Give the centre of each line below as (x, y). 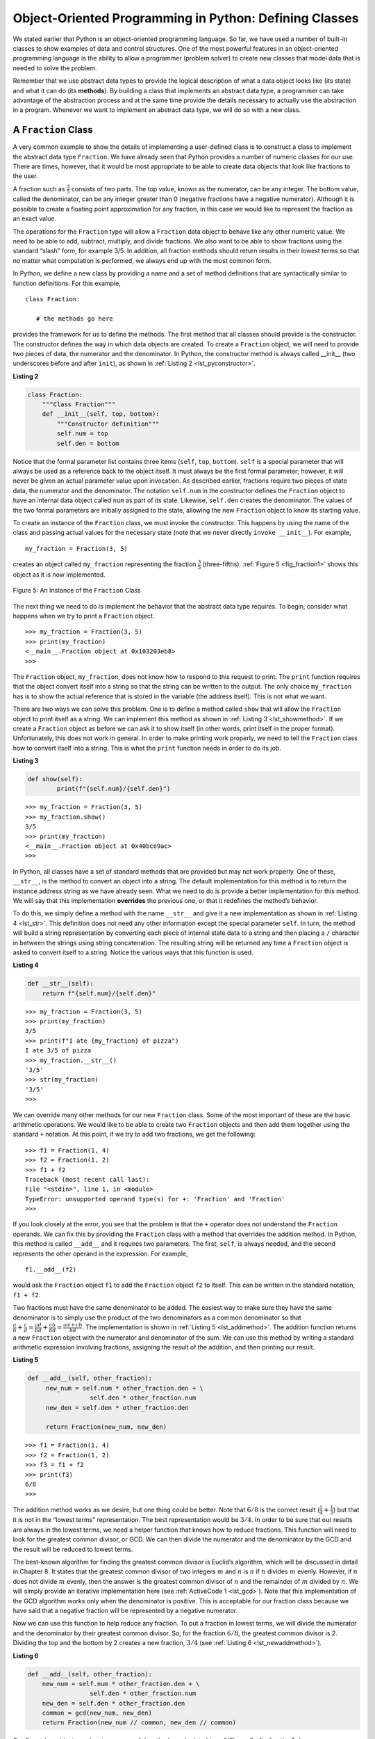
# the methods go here (75, 319)
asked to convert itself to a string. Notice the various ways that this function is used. (133, 952)
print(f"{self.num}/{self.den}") (114, 789)
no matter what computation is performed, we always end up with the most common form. (142, 260)
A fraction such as (39, 189)
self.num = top (83, 434)
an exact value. (35, 218)
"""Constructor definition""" (108, 424)
